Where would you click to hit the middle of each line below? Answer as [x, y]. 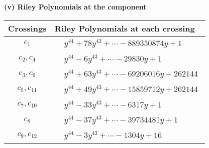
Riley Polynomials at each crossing [125, 28]
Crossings [27, 28]
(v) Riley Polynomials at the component [75, 6]
